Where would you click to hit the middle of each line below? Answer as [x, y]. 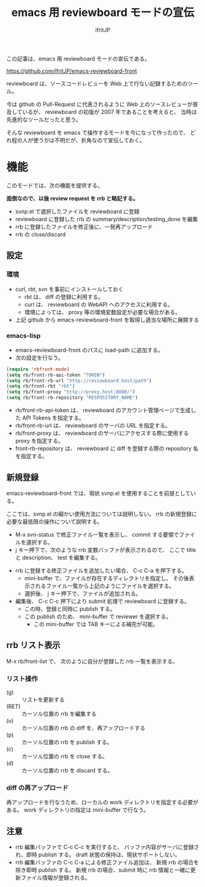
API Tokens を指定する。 [53, 418]
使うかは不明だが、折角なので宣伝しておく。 [89, 140]
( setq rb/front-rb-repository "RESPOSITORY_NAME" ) [72, 398]
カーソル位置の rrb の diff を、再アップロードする [84, 728]
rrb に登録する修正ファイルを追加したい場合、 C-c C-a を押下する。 [101, 570]
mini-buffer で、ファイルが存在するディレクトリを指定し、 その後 [107, 578]
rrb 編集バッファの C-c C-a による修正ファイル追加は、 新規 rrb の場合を [107, 862]
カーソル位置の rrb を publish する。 [67, 742]
